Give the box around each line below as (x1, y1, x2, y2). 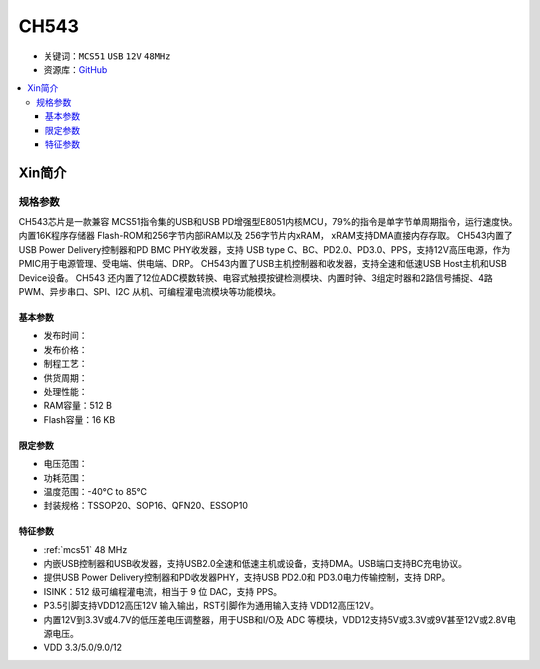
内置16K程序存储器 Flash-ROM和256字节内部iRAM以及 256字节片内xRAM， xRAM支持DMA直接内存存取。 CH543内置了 (18, 230, 514, 242)
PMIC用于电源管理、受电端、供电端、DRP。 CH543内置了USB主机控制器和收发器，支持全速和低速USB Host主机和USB (18, 258, 507, 270)
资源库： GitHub (43, 63, 108, 75)
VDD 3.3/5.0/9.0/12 (43, 641, 123, 654)
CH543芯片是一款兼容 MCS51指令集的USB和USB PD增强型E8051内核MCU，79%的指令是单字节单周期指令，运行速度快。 (18, 216, 518, 228)
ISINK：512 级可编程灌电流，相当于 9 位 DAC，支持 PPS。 (43, 585, 283, 597)
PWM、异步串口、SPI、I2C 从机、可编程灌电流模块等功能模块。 (18, 286, 282, 297)
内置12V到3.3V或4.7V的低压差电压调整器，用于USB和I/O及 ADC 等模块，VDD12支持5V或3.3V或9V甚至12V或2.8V (43, 613, 508, 625)
